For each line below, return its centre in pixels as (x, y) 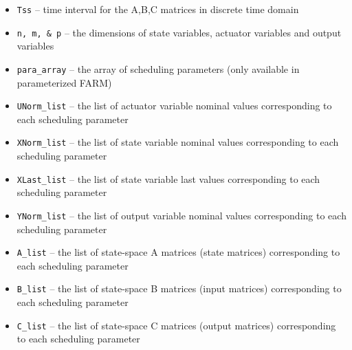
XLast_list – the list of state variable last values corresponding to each (168, 178)
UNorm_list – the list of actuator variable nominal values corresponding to (174, 106)
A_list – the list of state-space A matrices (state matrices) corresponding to (178, 252)
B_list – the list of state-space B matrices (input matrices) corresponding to (179, 288)
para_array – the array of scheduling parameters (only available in (158, 68)
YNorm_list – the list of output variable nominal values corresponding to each (181, 215)
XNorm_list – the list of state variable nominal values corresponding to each (178, 142)
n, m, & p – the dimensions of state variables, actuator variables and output (179, 32)
